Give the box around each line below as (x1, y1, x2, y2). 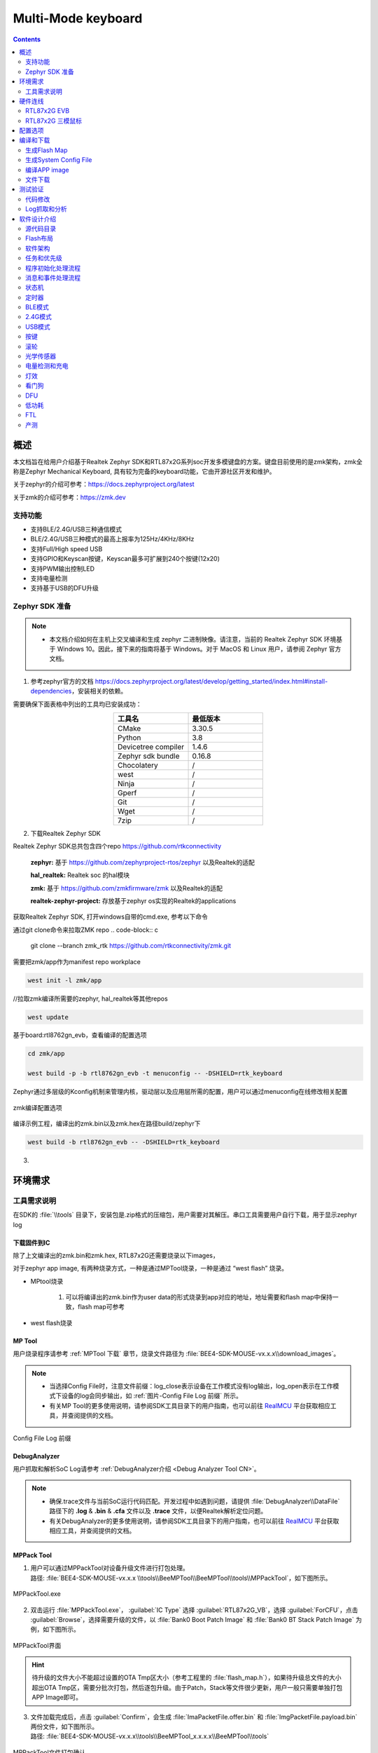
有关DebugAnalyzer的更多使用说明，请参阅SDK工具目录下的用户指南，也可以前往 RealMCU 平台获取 (49, 1517, 339, 1525)
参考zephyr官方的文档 (30, 677, 94, 685)
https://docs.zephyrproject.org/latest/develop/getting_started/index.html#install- (94, 677, 328, 685)
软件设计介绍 (19, 215, 56, 223)
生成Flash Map (25, 146, 68, 154)
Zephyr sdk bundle (118, 751, 180, 761)
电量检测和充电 (25, 362, 69, 370)
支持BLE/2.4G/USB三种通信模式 (30, 525, 122, 533)
